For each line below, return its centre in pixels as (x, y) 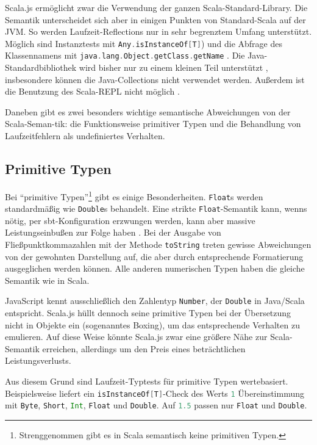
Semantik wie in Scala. (47, 280)
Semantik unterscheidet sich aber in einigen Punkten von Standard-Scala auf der (155, 19)
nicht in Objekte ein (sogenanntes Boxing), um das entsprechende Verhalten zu (152, 324)
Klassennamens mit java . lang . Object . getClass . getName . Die (125, 55)
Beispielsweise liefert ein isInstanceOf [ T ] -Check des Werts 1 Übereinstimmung (155, 393)
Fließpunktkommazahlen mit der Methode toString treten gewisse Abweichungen (158, 244)
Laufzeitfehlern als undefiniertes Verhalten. (85, 136)
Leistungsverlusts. (38, 360)
